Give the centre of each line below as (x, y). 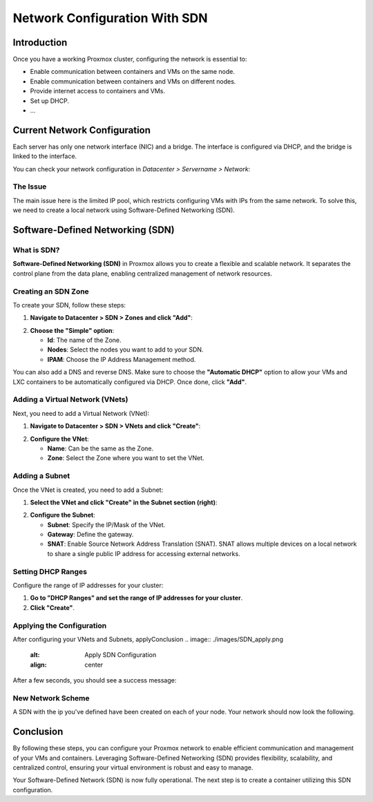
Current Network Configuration (82, 130)
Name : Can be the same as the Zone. (101, 448)
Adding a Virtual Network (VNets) (70, 399)
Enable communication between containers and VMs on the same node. (132, 72)
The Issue (30, 187)
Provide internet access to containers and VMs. (98, 91)
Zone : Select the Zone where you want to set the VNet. (126, 458)
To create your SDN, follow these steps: (69, 305)
